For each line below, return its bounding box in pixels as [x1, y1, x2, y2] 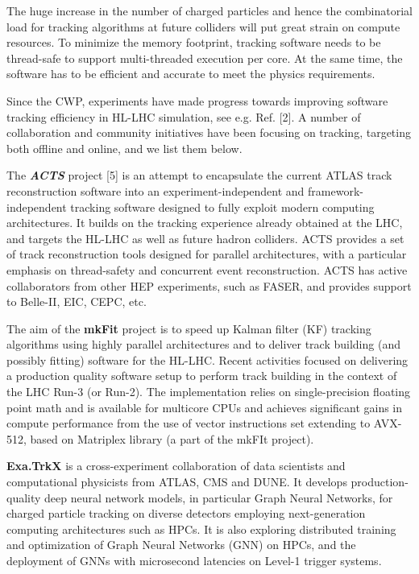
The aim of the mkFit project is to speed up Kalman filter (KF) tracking [6, 320, 371, 337]
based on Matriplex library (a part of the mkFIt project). [30, 430, 314, 447]
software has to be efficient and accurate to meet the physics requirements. [6, 65, 375, 82]
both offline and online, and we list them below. [6, 139, 243, 156]
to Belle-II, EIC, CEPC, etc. [6, 293, 147, 310]
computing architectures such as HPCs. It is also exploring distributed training [6, 520, 396, 537]
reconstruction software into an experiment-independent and [6, 182, 305, 199]
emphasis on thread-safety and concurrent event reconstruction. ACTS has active [6, 261, 408, 278]
